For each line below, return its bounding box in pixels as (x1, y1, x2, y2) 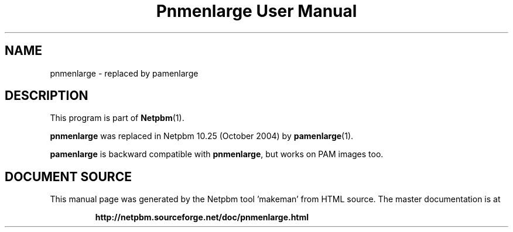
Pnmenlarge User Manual (156, 1, 357, 21)
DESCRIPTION (5, 88, 88, 103)
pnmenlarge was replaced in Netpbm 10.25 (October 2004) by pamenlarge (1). (50, 131, 354, 141)
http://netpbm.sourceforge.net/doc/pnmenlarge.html (95, 212, 309, 223)
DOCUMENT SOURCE (5, 169, 132, 184)
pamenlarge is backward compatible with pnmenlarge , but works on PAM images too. (50, 149, 384, 160)
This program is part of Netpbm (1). (50, 113, 184, 123)
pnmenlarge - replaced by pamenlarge (50, 68, 199, 78)
